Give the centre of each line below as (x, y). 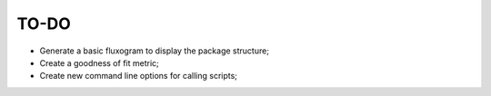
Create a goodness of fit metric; (99, 62)
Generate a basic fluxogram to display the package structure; (155, 51)
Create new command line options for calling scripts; (139, 76)
